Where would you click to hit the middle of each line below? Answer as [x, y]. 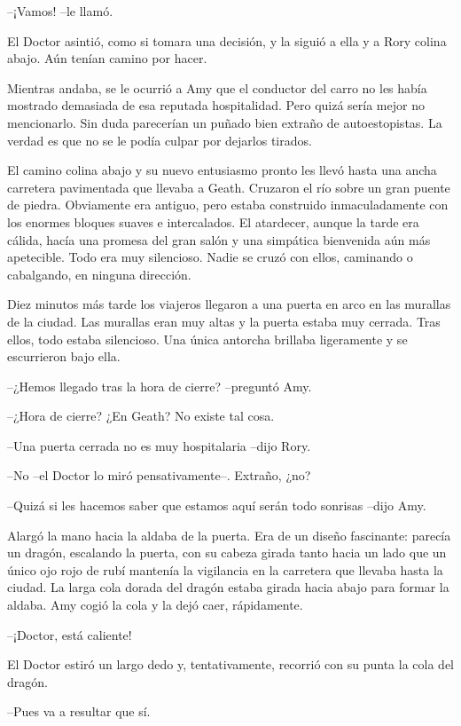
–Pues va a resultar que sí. [79, 711]
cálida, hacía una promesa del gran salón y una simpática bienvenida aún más [219, 239]
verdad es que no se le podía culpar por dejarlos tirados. [160, 140]
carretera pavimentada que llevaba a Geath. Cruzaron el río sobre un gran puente [229, 187]
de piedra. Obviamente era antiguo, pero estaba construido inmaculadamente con [228, 205]
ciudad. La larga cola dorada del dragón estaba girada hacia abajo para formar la [228, 587]
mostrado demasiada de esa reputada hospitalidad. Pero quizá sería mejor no [216, 105]
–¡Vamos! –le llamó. [60, 11]
